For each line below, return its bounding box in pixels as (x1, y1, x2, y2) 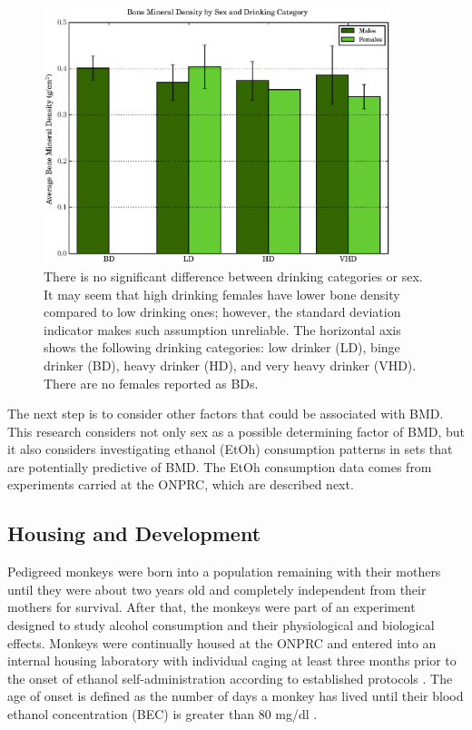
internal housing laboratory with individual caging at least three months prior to (7, 651, 457, 670)
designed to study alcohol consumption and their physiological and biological (7, 616, 435, 635)
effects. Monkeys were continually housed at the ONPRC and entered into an (7, 633, 437, 652)
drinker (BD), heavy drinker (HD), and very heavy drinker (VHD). (44, 355, 417, 374)
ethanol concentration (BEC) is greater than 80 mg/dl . (7, 705, 318, 724)
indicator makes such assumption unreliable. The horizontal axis (44, 320, 401, 339)
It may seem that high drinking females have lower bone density (44, 284, 400, 303)
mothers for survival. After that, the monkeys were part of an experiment (7, 597, 416, 617)
